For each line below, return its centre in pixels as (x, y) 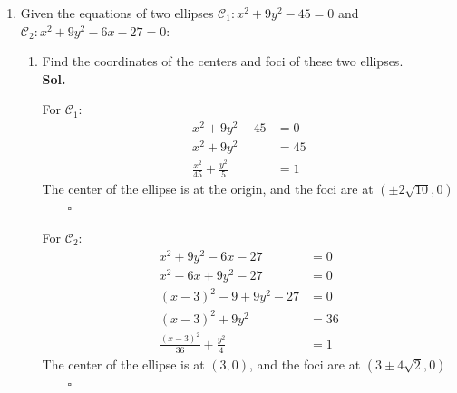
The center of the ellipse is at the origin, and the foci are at (208, 189)
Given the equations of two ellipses (117, 13)
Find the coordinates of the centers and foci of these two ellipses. (223, 61)
